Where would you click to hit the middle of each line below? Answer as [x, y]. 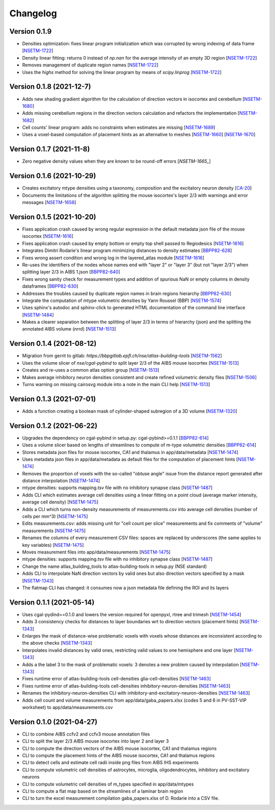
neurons [31, 777]
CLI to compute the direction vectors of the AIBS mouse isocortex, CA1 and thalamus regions [119, 748]
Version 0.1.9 [31, 31]
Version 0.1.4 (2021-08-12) [53, 344]
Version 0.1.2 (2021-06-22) [53, 426]
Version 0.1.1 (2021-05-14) [52, 602]
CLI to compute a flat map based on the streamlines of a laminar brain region [103, 791]
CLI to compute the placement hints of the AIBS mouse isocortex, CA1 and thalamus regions [118, 755]
